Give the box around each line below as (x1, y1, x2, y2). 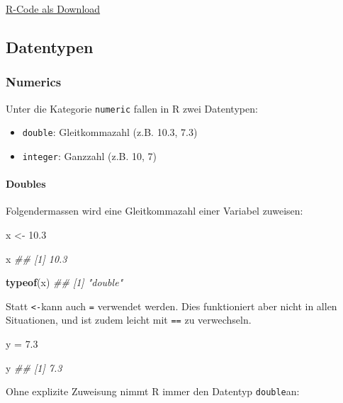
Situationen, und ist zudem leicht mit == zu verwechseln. (6, 312, 252, 327)
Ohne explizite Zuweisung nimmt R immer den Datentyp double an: (6, 384, 300, 399)
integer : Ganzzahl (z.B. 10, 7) (22, 148, 157, 163)
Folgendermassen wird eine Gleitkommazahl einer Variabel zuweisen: (6, 203, 303, 218)
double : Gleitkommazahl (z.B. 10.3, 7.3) (22, 125, 198, 140)
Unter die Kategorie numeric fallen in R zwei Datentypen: (6, 101, 258, 115)
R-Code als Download (6, 1, 101, 16)
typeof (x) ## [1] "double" (6, 275, 123, 290)
